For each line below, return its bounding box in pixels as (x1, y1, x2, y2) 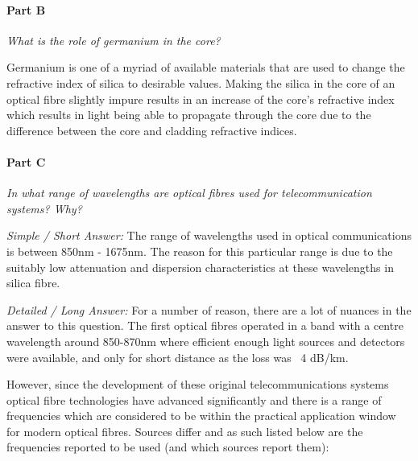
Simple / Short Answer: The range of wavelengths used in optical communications (6, 227, 412, 244)
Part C (6, 153, 46, 170)
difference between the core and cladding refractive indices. (6, 121, 297, 138)
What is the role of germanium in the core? (6, 31, 221, 48)
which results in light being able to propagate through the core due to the (6, 106, 371, 123)
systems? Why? (6, 200, 82, 216)
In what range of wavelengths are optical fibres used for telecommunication (6, 184, 372, 201)
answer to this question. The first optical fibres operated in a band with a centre (6, 317, 404, 334)
